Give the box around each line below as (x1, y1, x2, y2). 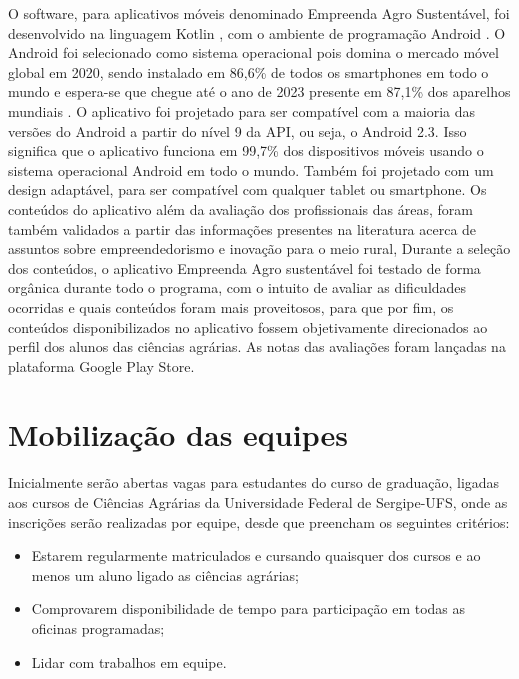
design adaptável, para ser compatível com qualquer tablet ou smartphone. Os (8, 179, 487, 200)
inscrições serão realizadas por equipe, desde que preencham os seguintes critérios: (8, 511, 510, 532)
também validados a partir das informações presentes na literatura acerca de (8, 218, 477, 239)
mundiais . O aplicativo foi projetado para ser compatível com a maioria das (8, 100, 476, 121)
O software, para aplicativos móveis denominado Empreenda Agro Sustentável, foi (8, 3, 510, 23)
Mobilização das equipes (8, 414, 348, 455)
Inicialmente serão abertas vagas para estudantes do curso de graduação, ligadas (8, 472, 500, 493)
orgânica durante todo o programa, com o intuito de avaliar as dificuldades (8, 277, 467, 298)
